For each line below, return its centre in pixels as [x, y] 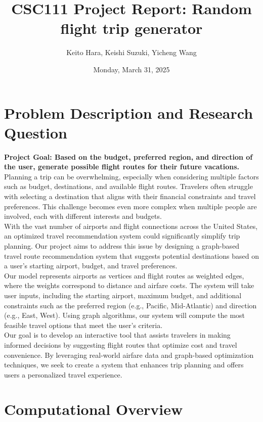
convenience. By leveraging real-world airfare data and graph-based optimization [129, 355]
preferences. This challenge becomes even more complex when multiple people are [130, 206]
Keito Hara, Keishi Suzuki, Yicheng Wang [131, 52]
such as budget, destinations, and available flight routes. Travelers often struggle [128, 186]
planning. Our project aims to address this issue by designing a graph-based [122, 245]
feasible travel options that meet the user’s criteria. [83, 325]
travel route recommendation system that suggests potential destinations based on [131, 255]
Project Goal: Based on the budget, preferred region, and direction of [128, 156]
